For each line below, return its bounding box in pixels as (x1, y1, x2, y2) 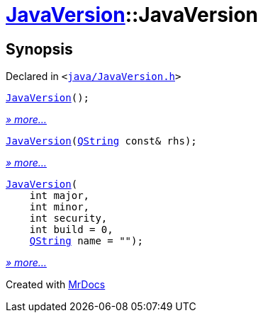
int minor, (29, 201, 90, 213)
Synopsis (6, 40, 73, 58)
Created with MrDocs (6, 278, 106, 291)
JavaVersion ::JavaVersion (6, 3, 259, 27)
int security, (29, 212, 108, 225)
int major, (29, 190, 90, 202)
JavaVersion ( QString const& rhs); (6, 135, 197, 147)
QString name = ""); (29, 235, 143, 247)
